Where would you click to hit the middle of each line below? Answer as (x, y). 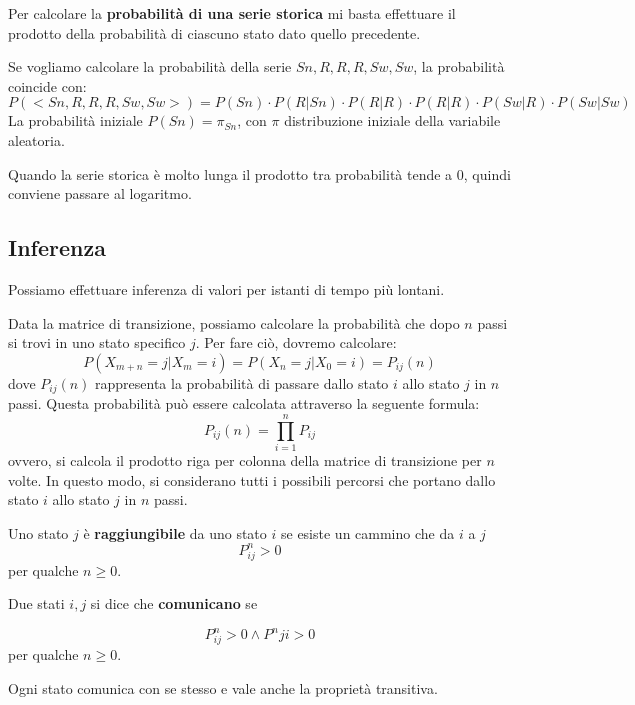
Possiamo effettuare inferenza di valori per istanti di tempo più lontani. (226, 288)
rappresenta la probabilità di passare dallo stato (242, 382)
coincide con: (47, 85)
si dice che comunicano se (174, 603)
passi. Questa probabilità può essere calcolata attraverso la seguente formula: (244, 403)
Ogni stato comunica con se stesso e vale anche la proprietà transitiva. (223, 687)
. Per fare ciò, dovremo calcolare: (296, 342)
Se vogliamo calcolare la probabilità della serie (150, 66)
